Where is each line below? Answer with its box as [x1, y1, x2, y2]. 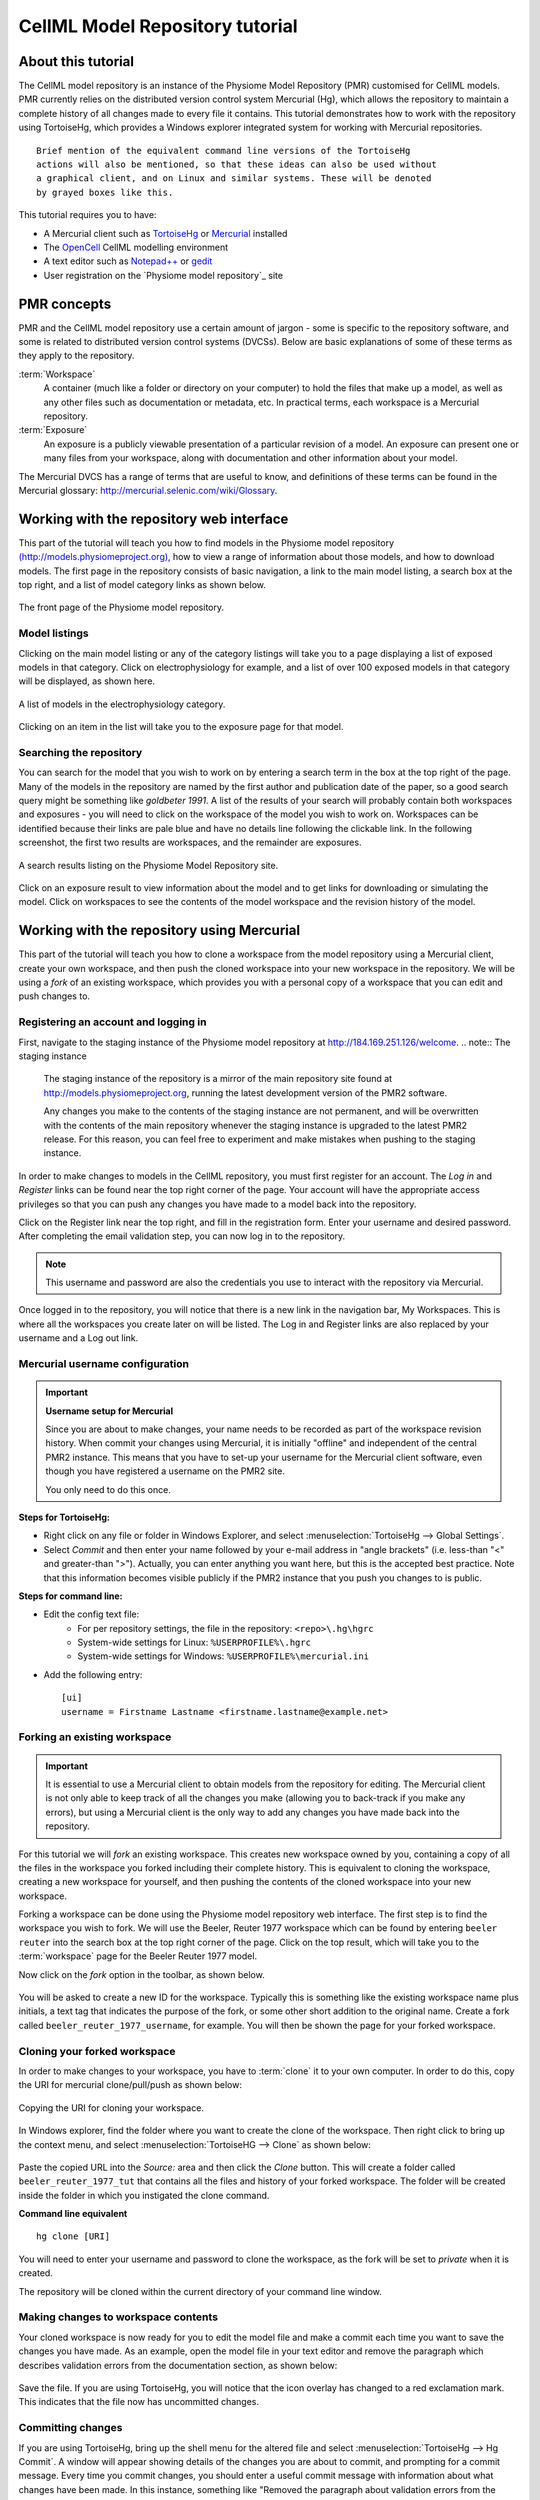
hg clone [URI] [36, 2231, 111, 2242]
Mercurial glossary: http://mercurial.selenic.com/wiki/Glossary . [18, 484, 278, 496]
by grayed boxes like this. [36, 186, 174, 198]
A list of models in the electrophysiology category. [18, 698, 226, 710]
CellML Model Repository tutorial [18, 15, 299, 37]
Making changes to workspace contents [18, 2310, 219, 2324]
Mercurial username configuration [18, 1357, 190, 1371]
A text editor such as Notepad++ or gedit [43, 255, 213, 267]
